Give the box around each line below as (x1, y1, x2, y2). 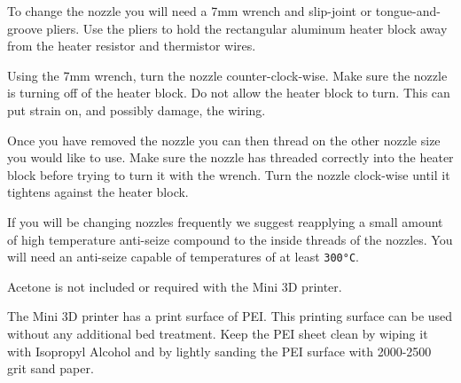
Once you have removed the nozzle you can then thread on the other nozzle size (7, 130, 441, 149)
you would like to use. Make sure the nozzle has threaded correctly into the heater (7, 148, 454, 167)
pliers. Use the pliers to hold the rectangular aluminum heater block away (46, 19, 448, 37)
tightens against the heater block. (7, 183, 189, 201)
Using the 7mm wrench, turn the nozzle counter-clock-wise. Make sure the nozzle (7, 66, 448, 84)
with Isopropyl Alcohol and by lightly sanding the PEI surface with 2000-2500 (7, 341, 432, 360)
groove (7, 19, 43, 37)
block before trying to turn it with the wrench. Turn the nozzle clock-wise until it (7, 165, 450, 184)
